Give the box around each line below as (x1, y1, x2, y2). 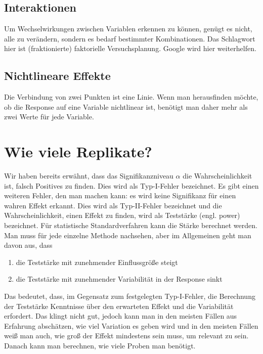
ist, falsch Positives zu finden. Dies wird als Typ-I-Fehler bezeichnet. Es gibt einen (4, 180, 259, 191)
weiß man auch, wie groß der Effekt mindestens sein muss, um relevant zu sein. (4, 330, 249, 341)
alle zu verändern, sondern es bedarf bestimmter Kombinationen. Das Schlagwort (4, 33, 255, 43)
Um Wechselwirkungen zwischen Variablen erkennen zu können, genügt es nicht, (4, 23, 252, 34)
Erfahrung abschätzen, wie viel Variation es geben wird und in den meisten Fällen (4, 320, 258, 331)
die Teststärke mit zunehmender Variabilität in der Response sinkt (16, 274, 223, 284)
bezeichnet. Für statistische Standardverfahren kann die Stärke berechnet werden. (4, 220, 257, 231)
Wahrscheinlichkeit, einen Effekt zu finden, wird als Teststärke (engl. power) (4, 210, 240, 220)
